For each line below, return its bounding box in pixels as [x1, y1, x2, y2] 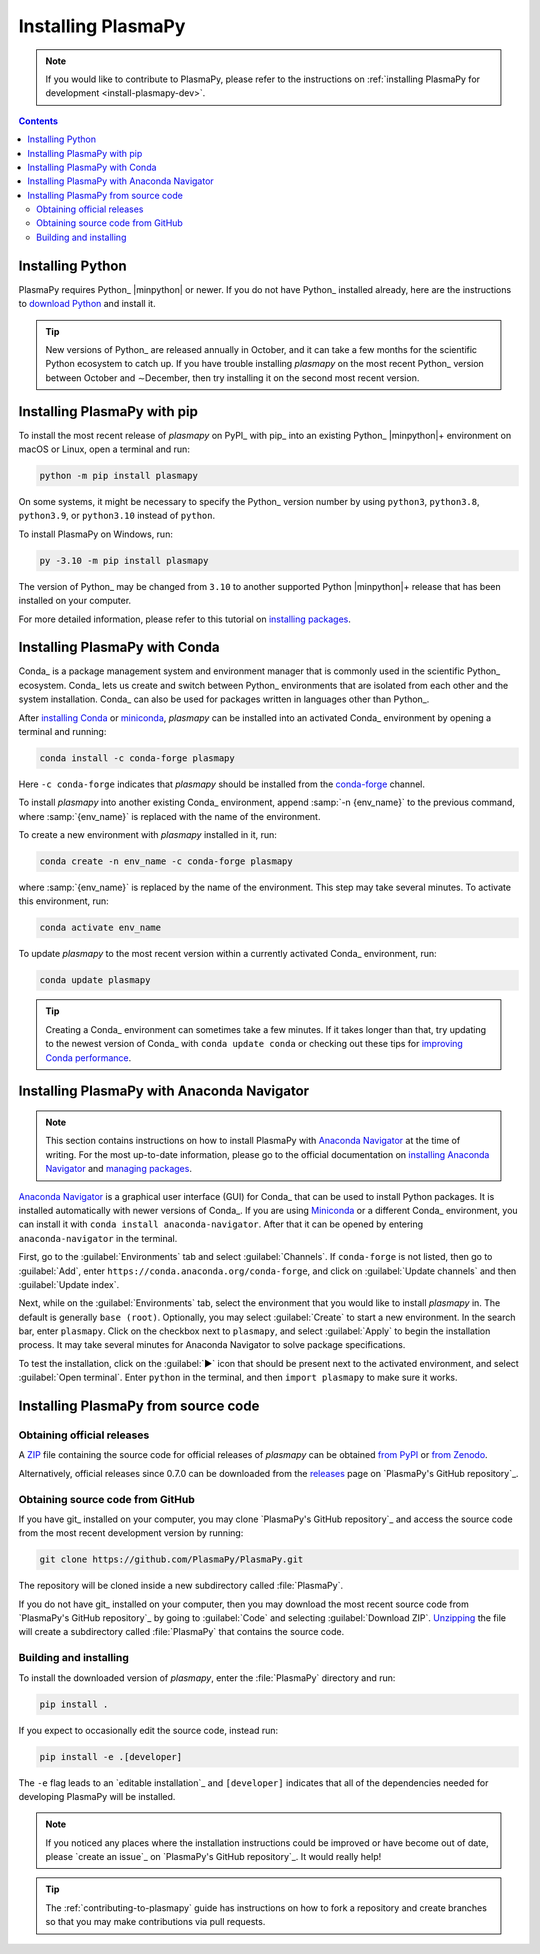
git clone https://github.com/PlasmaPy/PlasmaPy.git [39, 1554, 304, 1565]
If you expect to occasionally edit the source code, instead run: [18, 1724, 279, 1736]
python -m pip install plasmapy [39, 470, 199, 481]
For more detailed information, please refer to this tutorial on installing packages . [18, 613, 352, 625]
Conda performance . [45, 1051, 132, 1064]
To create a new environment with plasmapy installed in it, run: [18, 829, 277, 841]
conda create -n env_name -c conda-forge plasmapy [39, 856, 294, 867]
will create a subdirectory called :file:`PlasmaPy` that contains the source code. [18, 1626, 345, 1638]
